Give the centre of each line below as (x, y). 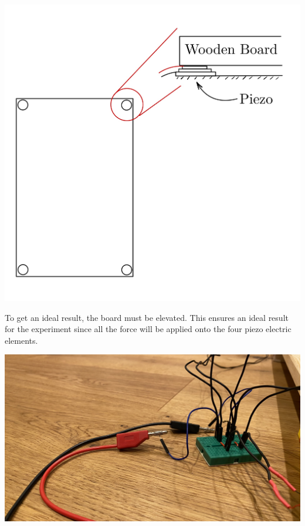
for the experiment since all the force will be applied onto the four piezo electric (148, 329)
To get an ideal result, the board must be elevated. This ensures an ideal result (147, 317)
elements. (21, 340)
